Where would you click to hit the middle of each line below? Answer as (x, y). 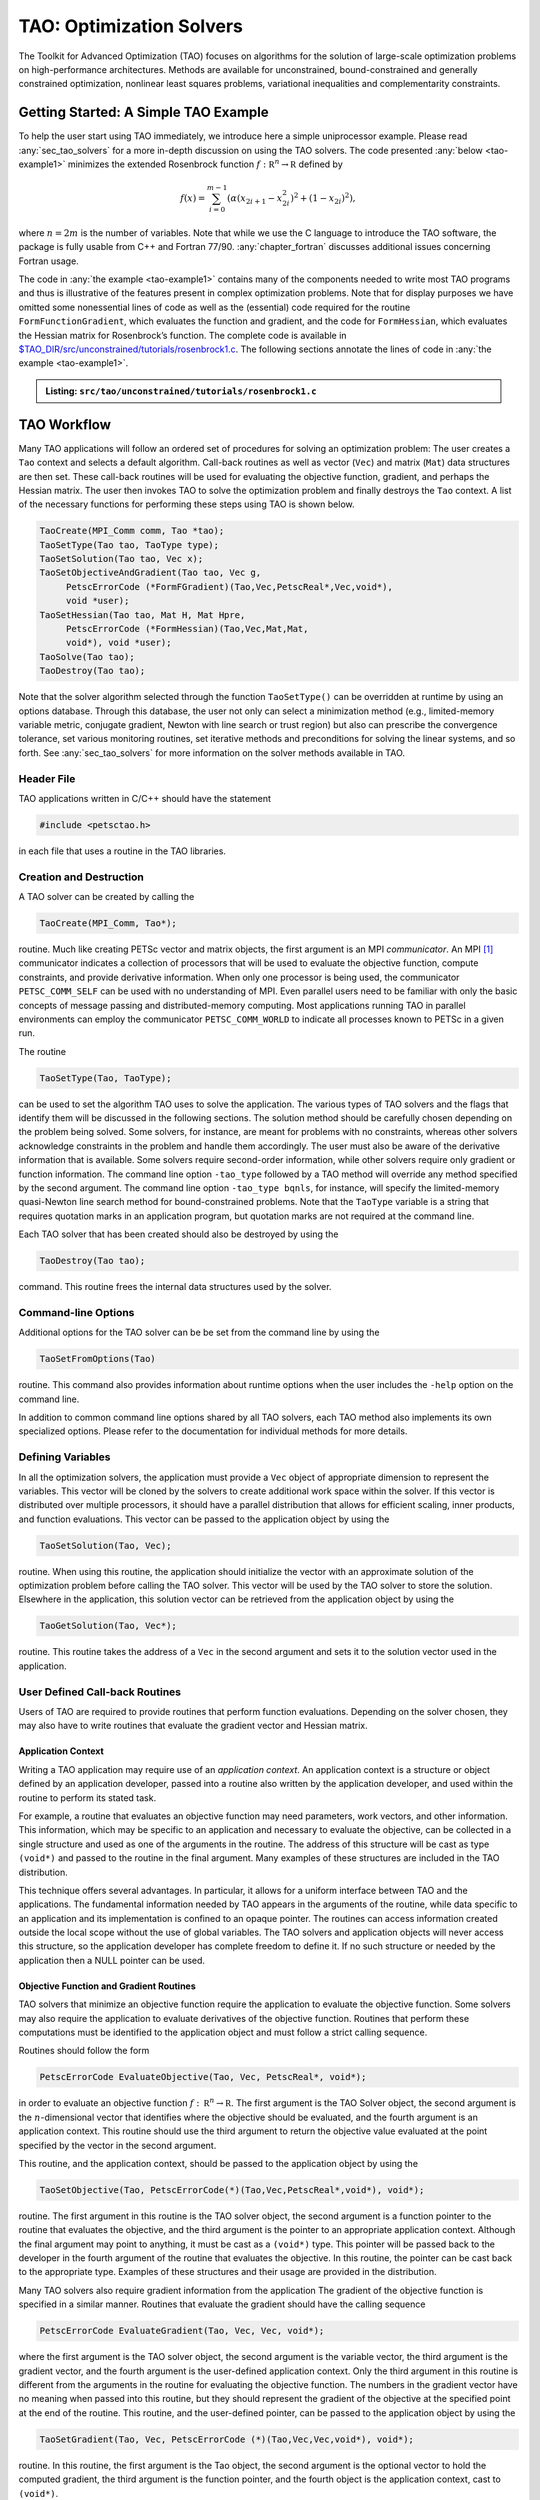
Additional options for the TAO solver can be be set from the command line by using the (199, 1332)
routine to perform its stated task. (87, 1797)
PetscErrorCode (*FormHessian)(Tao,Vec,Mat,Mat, (187, 629)
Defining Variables (64, 1457)
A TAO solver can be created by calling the (106, 896)
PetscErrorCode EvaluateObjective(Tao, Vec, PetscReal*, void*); (203, 2077)
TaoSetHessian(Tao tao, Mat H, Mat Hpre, (142, 614)
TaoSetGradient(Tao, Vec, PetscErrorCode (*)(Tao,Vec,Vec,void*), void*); (227, 2439)
